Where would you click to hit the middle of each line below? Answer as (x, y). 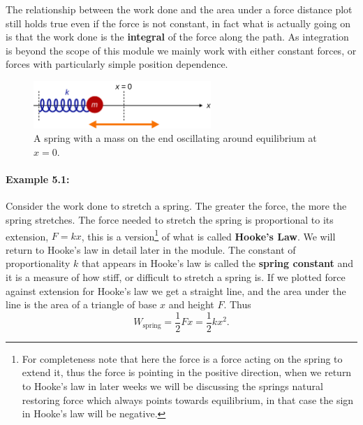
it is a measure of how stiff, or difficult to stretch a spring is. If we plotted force (176, 276)
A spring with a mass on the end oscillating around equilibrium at (175, 138)
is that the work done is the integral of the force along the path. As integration (177, 37)
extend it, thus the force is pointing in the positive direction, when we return (187, 372)
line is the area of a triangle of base (81, 304)
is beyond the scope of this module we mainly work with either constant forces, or (181, 50)
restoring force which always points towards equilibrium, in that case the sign (188, 399)
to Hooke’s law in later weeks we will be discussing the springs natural (172, 386)
